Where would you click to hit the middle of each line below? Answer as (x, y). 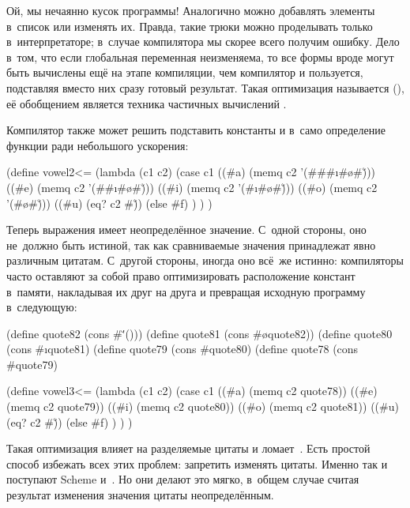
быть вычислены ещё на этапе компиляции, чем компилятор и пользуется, (185, 72)
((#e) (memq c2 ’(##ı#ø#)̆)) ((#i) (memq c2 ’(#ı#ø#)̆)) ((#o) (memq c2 (192, 187)
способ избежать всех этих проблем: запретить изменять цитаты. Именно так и (197, 463)
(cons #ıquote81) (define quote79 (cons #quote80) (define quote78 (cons (182, 349)
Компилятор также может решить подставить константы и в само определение (196, 130)
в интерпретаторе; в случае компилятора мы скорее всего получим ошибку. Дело (203, 41)
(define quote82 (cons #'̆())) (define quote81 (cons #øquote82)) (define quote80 (199, 333)
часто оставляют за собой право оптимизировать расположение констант (181, 275)
